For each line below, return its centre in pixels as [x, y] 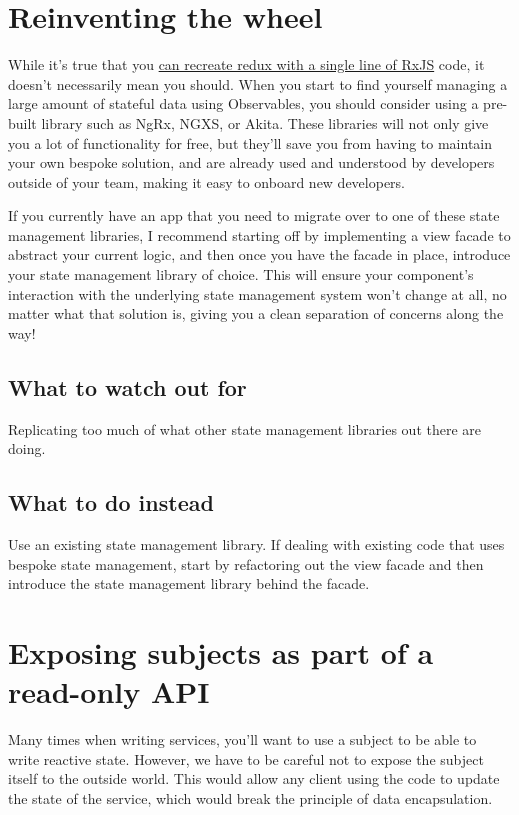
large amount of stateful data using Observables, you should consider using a [243, 103]
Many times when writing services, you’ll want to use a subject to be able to [242, 739]
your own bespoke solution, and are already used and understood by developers [251, 162]
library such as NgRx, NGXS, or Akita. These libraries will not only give [265, 122]
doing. [27, 448]
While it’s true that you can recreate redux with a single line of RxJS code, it [246, 64]
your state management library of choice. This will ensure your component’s [241, 274]
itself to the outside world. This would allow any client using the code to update [254, 778]
